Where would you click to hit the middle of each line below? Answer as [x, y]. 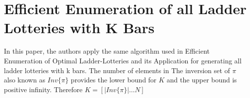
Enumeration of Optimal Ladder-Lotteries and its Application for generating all [123, 60]
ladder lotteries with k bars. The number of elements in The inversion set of [117, 70]
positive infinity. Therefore [43, 89]
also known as [25, 80]
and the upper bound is [202, 80]
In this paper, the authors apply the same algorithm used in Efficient [107, 51]
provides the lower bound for [114, 80]
